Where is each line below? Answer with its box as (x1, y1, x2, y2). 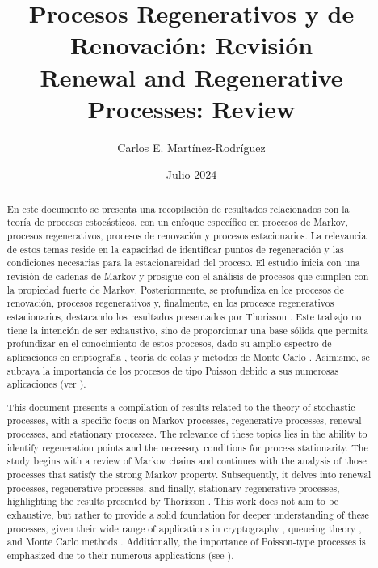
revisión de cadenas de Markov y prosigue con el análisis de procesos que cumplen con (6, 269, 369, 282)
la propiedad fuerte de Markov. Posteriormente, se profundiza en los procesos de (6, 282, 344, 296)
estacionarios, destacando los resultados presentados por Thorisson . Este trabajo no (6, 309, 362, 323)
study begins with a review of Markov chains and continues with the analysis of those (6, 454, 367, 468)
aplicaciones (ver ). (6, 377, 86, 391)
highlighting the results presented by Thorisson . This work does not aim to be (6, 494, 338, 508)
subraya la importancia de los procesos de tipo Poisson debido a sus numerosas (6, 363, 339, 377)
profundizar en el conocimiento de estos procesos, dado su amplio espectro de (6, 337, 332, 350)
